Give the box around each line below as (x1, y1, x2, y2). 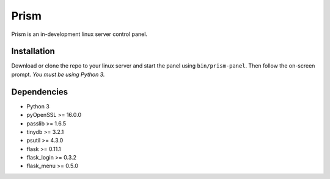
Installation (11, 46, 55, 57)
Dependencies (11, 86, 68, 97)
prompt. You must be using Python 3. (11, 71, 105, 78)
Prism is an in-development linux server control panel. (11, 30, 148, 38)
